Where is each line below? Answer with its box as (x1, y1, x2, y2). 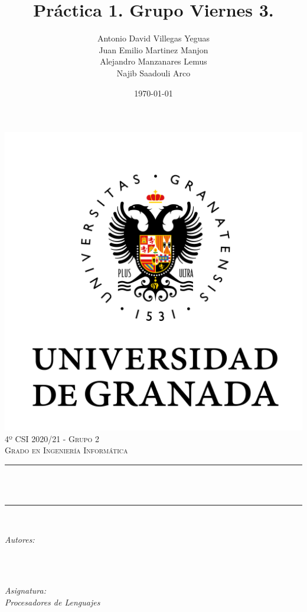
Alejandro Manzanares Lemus (100, 55, 207, 67)
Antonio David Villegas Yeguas (97, 32, 210, 44)
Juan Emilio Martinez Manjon (99, 43, 208, 56)
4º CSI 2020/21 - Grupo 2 (5, 432, 99, 444)
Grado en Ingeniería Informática (5, 444, 128, 456)
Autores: (5, 533, 35, 545)
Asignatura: (5, 584, 46, 597)
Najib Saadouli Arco (116, 66, 191, 79)
